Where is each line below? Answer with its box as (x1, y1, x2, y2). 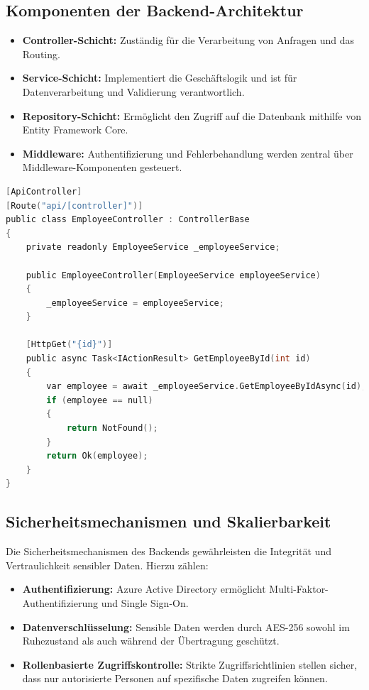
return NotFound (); (66, 423, 158, 434)
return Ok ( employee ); (46, 451, 148, 461)
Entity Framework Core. (22, 122, 128, 137)
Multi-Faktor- (269, 581, 329, 596)
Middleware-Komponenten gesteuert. (22, 160, 182, 175)
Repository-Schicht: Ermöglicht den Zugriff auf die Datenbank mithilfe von (22, 108, 361, 123)
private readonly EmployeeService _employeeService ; (26, 242, 280, 253)
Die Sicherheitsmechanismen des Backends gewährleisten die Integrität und (6, 544, 331, 559)
